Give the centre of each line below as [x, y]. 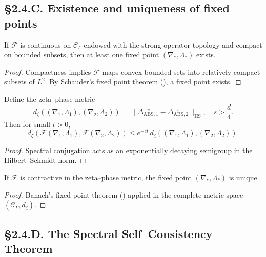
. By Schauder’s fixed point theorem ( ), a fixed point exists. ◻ [143, 82]
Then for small [27, 124]
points [21, 23]
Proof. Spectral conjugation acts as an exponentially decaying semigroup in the [128, 150]
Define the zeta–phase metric [50, 99]
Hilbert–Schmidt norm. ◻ [45, 160]
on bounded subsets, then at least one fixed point [82, 55]
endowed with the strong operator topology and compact [173, 44]
